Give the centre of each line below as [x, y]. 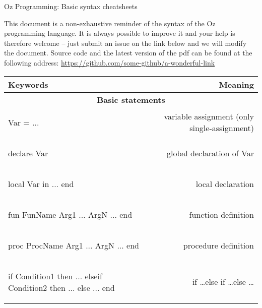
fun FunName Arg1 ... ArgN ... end [70, 214]
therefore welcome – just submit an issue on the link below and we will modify [125, 43]
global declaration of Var [210, 153]
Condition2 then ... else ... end [61, 287]
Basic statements [131, 99]
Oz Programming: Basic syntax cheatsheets [71, 6]
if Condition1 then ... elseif [55, 276]
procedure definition [218, 245]
